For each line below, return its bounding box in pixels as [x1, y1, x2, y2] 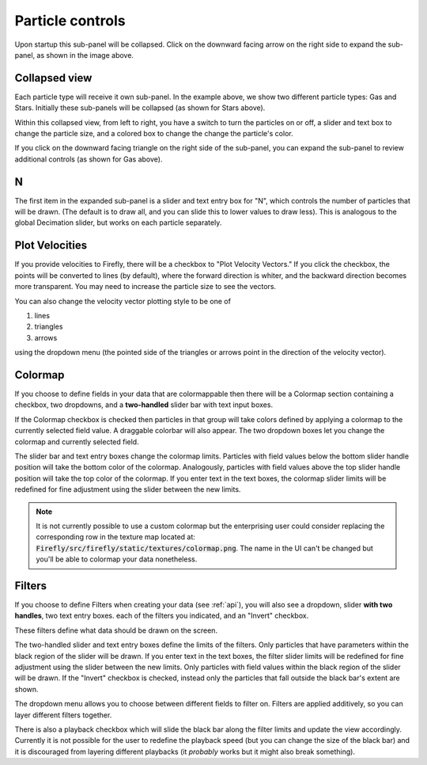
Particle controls [14, 12, 126, 29]
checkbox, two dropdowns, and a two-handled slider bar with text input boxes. [14, 400, 273, 409]
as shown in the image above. [36, 50, 134, 59]
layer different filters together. [14, 710, 112, 720]
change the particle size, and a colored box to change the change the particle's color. [14, 129, 293, 139]
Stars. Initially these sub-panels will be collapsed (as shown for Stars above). [14, 103, 266, 112]
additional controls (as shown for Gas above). [14, 154, 163, 164]
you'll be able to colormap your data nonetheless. [36, 554, 198, 564]
